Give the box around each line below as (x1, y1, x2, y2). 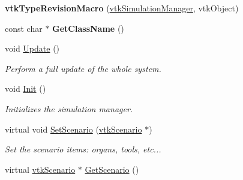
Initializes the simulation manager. (5, 102, 133, 115)
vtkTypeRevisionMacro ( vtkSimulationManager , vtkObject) (5, 2, 239, 14)
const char (5, 22, 43, 34)
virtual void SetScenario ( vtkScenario (5, 122, 142, 135)
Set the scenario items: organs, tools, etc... (5, 143, 161, 155)
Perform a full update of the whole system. (5, 62, 161, 74)
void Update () (5, 42, 60, 55)
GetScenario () (85, 163, 139, 175)
